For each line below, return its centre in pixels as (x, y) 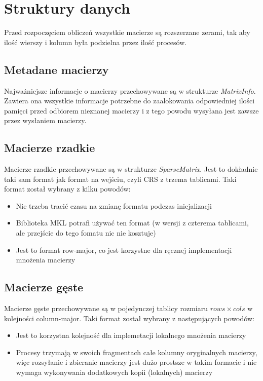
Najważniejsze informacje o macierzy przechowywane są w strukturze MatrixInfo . (130, 90)
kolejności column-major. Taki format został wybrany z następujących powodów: (129, 318)
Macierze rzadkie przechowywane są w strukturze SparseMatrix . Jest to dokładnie (131, 169)
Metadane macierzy (57, 69)
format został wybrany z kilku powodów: (67, 189)
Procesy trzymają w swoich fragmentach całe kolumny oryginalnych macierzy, (137, 352)
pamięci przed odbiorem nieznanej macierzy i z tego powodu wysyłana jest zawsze (131, 110)
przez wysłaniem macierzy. (45, 120)
